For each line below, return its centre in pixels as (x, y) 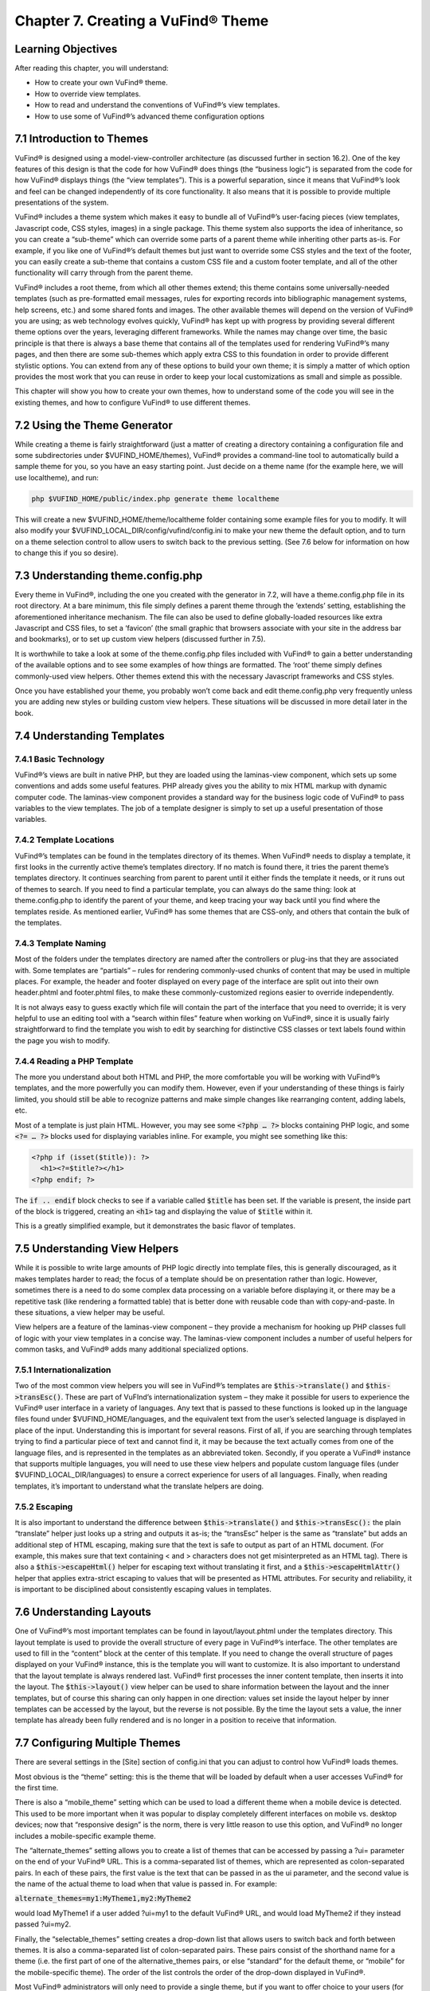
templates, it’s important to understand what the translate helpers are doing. (139, 1486)
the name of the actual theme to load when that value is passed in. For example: (146, 1884)
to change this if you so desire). (66, 553)
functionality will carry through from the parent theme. (104, 273)
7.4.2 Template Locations (64, 840)
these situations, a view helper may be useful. (90, 1312)
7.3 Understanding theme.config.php (109, 575)
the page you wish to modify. (63, 1040)
